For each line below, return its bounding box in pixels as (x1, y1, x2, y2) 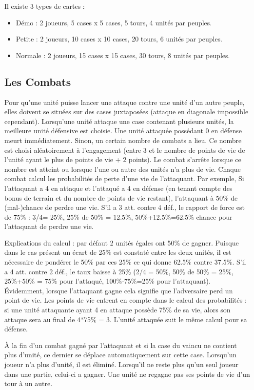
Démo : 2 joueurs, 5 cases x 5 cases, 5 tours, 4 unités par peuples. (16, 17, 212, 27)
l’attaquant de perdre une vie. (4, 221, 94, 231)
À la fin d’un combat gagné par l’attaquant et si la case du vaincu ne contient (4, 340, 237, 350)
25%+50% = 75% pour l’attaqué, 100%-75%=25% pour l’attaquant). (4, 276, 211, 286)
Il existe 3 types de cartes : (4, 1, 85, 11)
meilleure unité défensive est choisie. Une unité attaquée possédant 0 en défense (4, 125, 242, 136)
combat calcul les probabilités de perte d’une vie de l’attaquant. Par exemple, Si (4, 173, 244, 184)
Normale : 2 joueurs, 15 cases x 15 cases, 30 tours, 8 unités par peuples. (16, 50, 230, 60)
